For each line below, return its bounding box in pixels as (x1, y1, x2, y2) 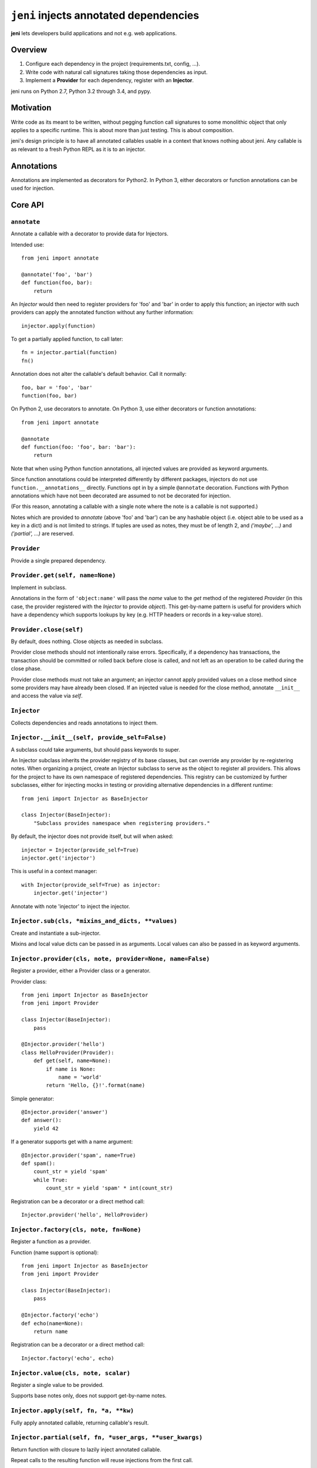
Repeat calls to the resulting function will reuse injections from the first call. (11, 1457, 193, 1464)
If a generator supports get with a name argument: (11, 1138, 133, 1145)
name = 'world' (58, 1073, 102, 1080)
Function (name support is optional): (11, 1248, 99, 1256)
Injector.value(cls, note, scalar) (11, 1369, 131, 1377)
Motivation (11, 103, 52, 113)
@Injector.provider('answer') (21, 1109, 109, 1116)
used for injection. (11, 185, 55, 191)
